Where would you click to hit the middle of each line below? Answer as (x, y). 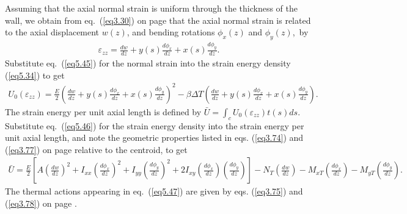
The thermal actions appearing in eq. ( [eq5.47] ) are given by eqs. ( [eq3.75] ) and (154, 191)
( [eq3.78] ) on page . (41, 203)
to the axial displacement (52, 32)
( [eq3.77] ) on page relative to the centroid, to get (96, 149)
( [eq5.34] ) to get (35, 75)
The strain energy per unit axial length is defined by (103, 111)
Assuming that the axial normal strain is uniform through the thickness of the (151, 8)
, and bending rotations (171, 32)
